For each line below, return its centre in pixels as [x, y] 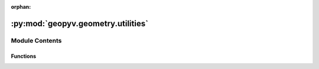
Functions [24, 56]
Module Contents [36, 40]
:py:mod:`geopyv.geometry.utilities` [80, 23]
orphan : [21, 7]
